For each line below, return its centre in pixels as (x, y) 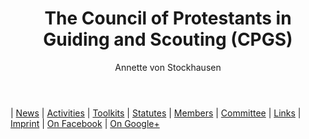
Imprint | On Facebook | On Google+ (85, 123)
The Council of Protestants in (168, 18)
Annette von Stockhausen (168, 67)
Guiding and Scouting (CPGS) (168, 39)
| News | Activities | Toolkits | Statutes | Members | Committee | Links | (156, 113)
